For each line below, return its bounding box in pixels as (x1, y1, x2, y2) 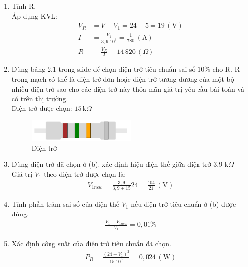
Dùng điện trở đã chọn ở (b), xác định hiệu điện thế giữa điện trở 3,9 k (11, 159, 229, 169)
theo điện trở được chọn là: (44, 168, 126, 179)
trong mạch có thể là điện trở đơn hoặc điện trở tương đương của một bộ (11, 74, 234, 84)
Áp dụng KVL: (11, 10, 57, 21)
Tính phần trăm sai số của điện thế (11, 199, 119, 209)
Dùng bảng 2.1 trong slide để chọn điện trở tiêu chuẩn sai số (11, 64, 196, 74)
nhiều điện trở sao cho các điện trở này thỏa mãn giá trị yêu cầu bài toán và (11, 83, 244, 94)
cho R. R (212, 64, 240, 74)
